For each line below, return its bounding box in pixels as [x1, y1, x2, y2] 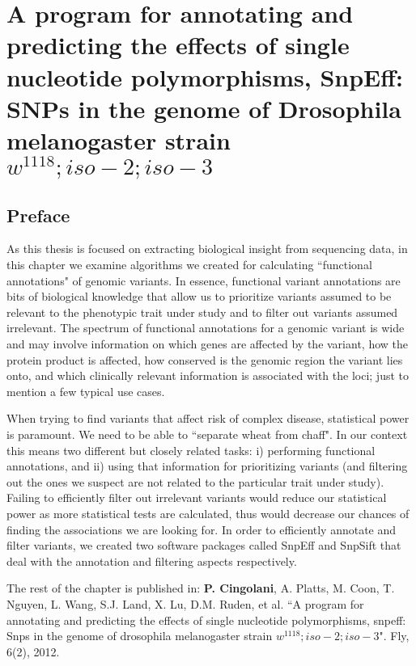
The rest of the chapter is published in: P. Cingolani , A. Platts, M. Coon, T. [6, 580, 395, 596]
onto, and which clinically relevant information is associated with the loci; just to [6, 367, 410, 384]
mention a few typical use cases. [6, 382, 165, 399]
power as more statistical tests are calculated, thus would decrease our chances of [6, 504, 410, 521]
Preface [6, 202, 70, 227]
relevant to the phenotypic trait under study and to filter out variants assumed [6, 303, 398, 320]
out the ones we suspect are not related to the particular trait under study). [6, 473, 384, 490]
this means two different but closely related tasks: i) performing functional [6, 441, 376, 458]
